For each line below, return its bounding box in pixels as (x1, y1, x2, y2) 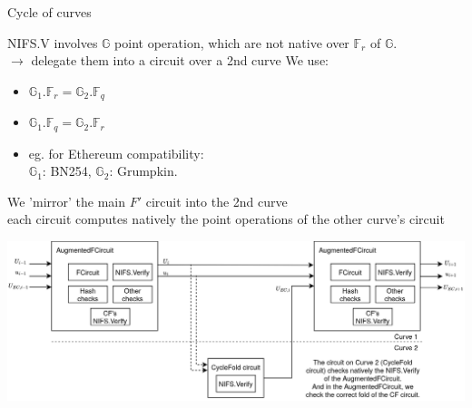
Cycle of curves (7, 3, 92, 21)
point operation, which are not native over (114, 33, 349, 52)
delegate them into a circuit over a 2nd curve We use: (31, 51, 329, 70)
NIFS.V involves (7, 33, 98, 52)
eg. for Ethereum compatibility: (28, 143, 204, 162)
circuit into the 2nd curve (145, 191, 288, 210)
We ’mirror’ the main (7, 191, 126, 210)
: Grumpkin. (109, 161, 178, 180)
